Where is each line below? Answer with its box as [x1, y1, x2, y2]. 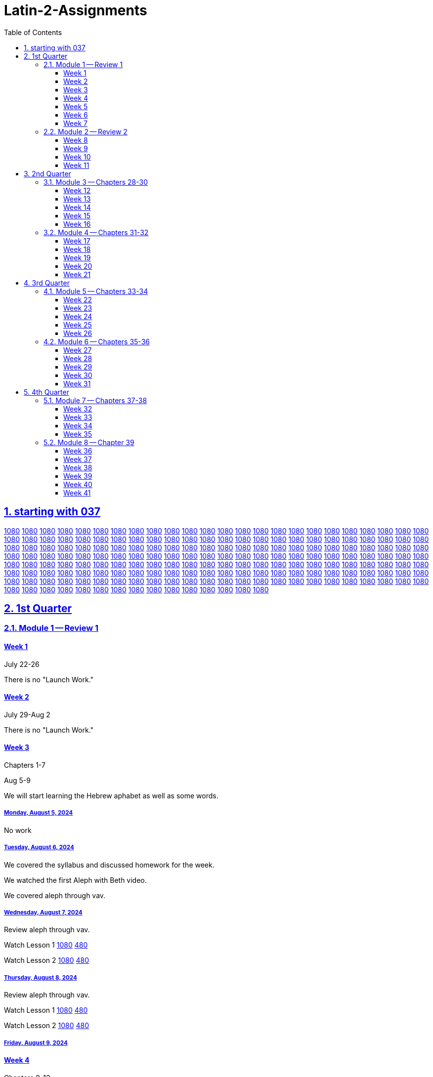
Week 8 [63, 135, 88, 144]
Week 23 [63, 303, 92, 312]
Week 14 [63, 203, 91, 211]
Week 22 [63, 295, 92, 304]
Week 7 [63, 119, 87, 127]
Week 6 [63, 110, 88, 119]
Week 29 [63, 362, 92, 371]
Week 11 [63, 161, 89, 169]
